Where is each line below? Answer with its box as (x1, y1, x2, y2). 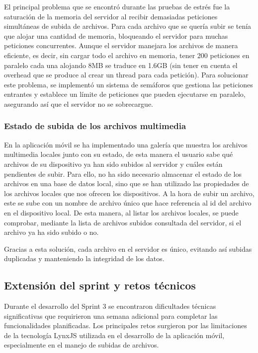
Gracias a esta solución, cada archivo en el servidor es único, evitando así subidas (4, 243, 252, 254)
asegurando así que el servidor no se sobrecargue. (4, 98, 154, 109)
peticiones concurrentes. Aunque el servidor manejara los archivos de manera (4, 40, 238, 51)
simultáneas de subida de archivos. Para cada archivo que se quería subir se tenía (4, 21, 252, 31)
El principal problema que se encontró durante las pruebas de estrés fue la (4, 1, 230, 11)
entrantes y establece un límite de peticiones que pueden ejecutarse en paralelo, (4, 89, 246, 99)
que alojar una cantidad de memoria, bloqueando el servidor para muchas (4, 30, 228, 41)
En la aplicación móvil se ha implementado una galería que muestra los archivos (4, 139, 248, 149)
